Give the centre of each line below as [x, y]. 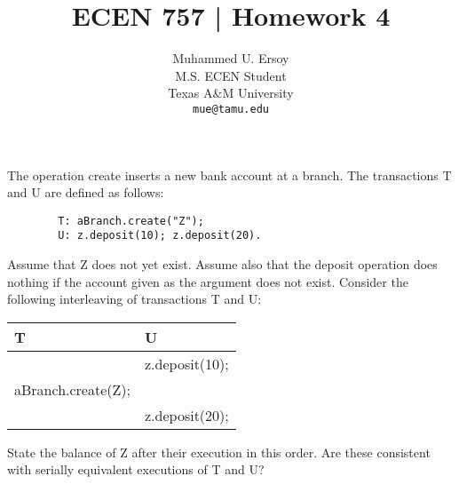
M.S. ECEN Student [231, 75]
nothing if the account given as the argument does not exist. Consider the [208, 281]
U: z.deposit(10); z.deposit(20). [160, 236]
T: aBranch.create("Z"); [131, 221]
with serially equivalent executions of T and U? [136, 469]
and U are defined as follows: [86, 192]
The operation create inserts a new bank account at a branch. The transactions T [229, 175]
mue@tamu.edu [231, 109]
